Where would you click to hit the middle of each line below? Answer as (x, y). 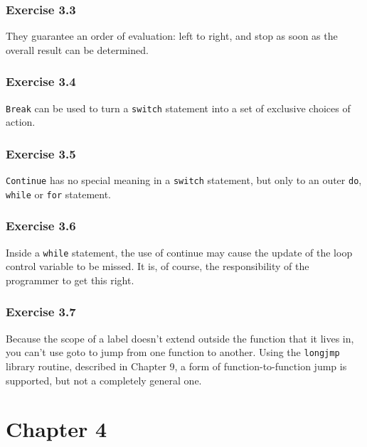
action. (21, 122)
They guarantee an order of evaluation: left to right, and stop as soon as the (172, 36)
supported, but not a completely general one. (104, 380)
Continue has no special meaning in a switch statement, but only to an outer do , (184, 180)
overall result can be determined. (77, 49)
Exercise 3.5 (41, 153)
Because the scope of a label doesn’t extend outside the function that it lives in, (180, 338)
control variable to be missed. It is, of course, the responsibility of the (158, 266)
